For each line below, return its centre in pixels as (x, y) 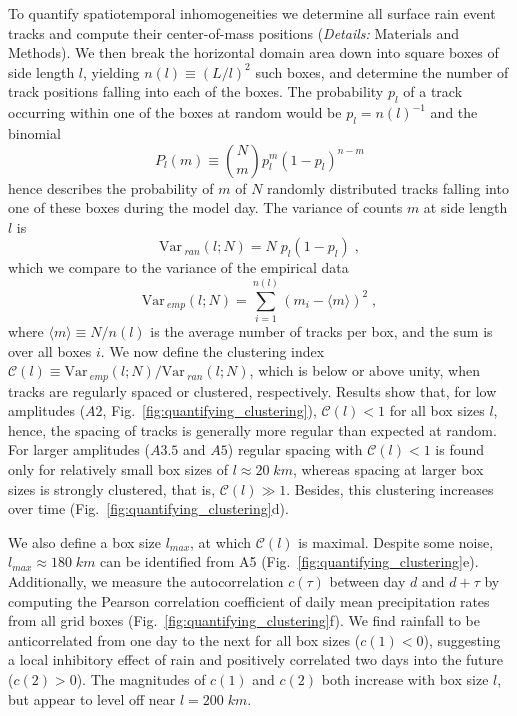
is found (460, 449)
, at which (221, 541)
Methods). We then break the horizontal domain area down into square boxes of (253, 52)
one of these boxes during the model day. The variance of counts (205, 207)
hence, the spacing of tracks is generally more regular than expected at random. (252, 429)
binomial (34, 132)
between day (367, 581)
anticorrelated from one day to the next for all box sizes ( (184, 639)
